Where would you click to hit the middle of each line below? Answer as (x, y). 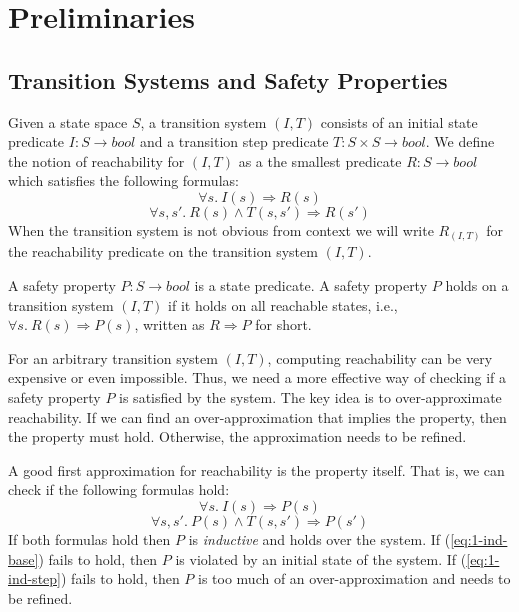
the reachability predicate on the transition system (163, 251)
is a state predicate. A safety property (311, 285)
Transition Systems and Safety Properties (228, 79)
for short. (283, 324)
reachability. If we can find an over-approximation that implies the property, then (257, 416)
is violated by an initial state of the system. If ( (321, 558)
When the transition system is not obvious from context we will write (221, 229)
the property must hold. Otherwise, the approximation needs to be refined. (237, 436)
